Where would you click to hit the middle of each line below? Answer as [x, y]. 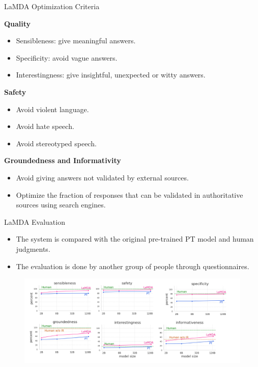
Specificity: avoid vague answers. [67, 57]
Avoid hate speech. [45, 126]
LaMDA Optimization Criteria [52, 6]
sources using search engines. [61, 205]
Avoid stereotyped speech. [56, 143]
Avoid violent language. [52, 109]
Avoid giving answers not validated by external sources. [102, 177]
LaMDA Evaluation [35, 221]
